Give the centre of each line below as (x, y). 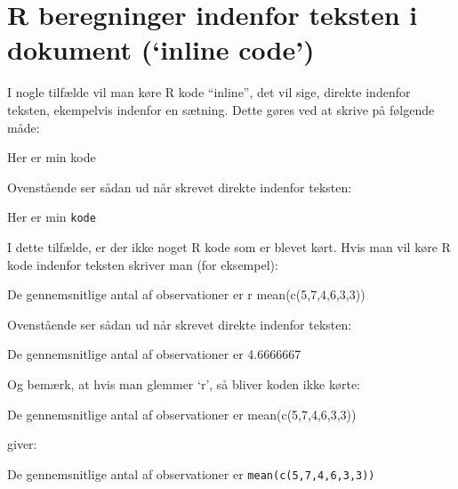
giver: (22, 444)
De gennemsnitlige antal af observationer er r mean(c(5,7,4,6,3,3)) (186, 294)
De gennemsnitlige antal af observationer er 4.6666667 (154, 354)
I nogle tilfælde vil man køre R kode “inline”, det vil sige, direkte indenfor (209, 92)
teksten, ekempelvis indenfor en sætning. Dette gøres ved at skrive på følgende (221, 109)
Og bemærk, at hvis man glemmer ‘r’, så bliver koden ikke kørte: (184, 383)
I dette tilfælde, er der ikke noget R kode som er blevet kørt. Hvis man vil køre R (229, 246)
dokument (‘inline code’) (161, 49)
